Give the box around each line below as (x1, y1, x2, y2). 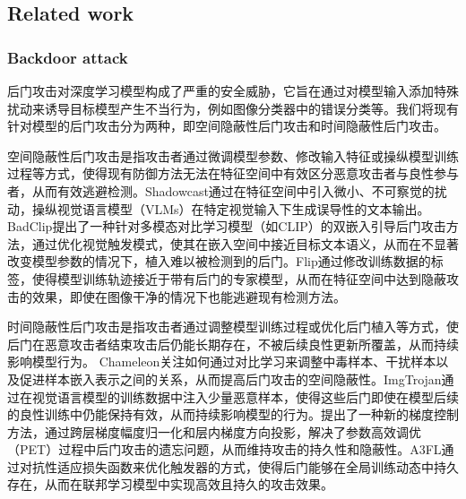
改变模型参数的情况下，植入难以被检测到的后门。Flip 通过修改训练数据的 (7, 252, 431, 271)
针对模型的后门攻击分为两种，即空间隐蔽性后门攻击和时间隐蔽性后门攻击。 (7, 116, 446, 135)
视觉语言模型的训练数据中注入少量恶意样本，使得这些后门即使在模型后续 (31, 387, 459, 406)
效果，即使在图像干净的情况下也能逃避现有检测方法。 (31, 287, 346, 305)
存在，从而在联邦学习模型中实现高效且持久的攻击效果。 (7, 475, 333, 494)
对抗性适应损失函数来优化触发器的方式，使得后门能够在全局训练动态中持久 (19, 457, 459, 476)
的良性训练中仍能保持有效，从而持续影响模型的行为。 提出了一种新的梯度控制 (7, 405, 459, 424)
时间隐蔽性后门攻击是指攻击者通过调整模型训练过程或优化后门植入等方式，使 (7, 317, 459, 336)
